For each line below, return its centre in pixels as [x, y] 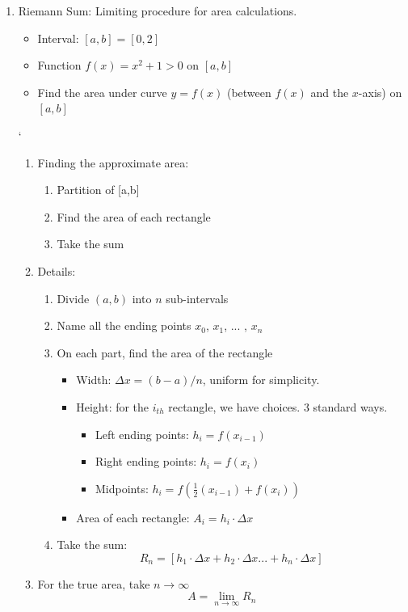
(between [249, 92]
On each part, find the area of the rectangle [165, 352]
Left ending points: [142, 434]
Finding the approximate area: [113, 162]
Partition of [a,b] [98, 190]
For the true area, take [94, 583]
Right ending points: [146, 461]
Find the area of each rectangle [134, 216]
